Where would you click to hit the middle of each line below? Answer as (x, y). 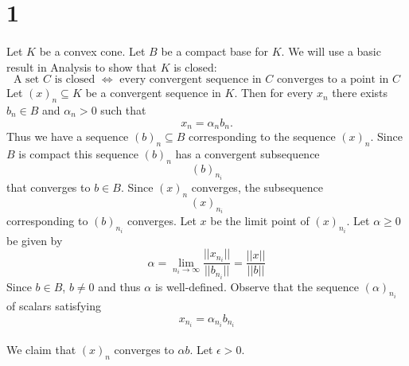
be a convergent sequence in (153, 93)
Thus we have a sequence (68, 136)
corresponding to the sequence (262, 136)
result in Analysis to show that (82, 66)
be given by (35, 240)
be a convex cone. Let (92, 51)
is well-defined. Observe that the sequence (257, 286)
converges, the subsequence (257, 187)
